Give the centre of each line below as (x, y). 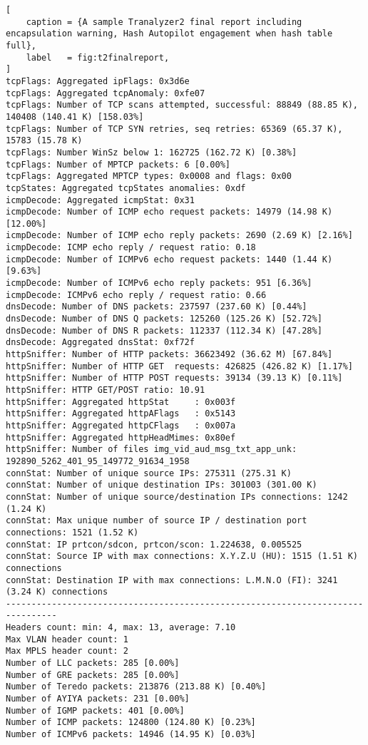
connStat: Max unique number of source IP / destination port (157, 521)
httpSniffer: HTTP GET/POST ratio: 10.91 (106, 390)
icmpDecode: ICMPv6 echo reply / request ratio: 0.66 (136, 295)
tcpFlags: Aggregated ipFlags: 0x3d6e (98, 81)
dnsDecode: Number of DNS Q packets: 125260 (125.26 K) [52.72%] (164, 319)
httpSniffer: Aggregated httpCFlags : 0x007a (121, 425)
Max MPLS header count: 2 (67, 651)
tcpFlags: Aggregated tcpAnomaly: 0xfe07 (106, 93)
